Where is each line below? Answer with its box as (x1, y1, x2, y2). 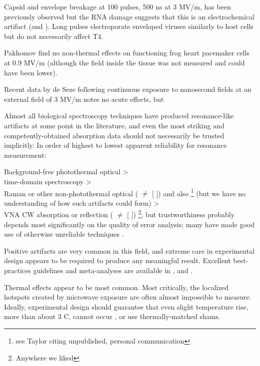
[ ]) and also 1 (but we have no (151, 186, 246, 198)
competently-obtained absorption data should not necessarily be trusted (4, 130, 224, 140)
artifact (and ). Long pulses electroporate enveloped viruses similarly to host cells (4, 21, 253, 31)
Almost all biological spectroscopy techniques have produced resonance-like (4, 110, 234, 121)
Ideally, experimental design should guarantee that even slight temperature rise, (4, 301, 248, 312)
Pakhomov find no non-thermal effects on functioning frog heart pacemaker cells (4, 47, 249, 58)
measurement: (4, 149, 46, 160)
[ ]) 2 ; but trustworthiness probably (126, 208, 235, 219)
